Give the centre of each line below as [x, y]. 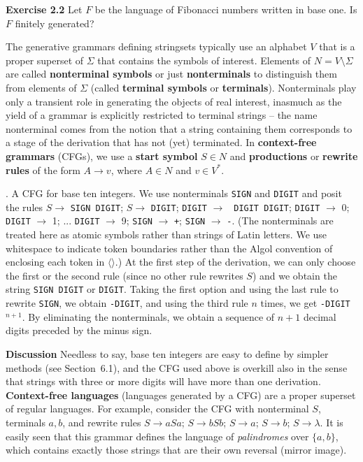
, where [127, 169]
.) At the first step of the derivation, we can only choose [235, 262]
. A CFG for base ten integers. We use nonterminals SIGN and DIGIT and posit [174, 193]
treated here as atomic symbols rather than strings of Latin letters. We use [166, 234]
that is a [337, 46]
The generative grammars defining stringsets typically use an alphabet [156, 46]
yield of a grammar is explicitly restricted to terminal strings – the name [162, 115]
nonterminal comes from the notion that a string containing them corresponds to [179, 128]
